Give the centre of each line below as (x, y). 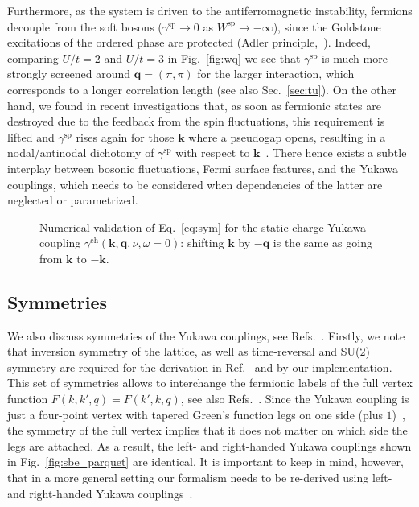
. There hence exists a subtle (336, 153)
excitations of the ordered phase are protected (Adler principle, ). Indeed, (189, 42)
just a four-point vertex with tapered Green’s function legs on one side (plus (195, 414)
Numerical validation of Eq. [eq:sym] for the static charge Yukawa (203, 227)
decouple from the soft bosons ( (85, 26)
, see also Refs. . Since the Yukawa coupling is (295, 399)
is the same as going (322, 243)
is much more (355, 58)
